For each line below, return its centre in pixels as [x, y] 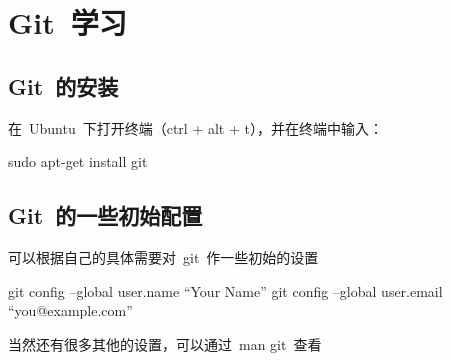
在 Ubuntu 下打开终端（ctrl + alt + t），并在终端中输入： [195, 127]
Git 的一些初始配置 [105, 215]
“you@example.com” [70, 310]
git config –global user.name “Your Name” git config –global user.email [225, 290]
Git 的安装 [63, 85]
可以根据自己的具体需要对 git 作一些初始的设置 [163, 256]
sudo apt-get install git [78, 161]
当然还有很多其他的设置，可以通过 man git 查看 [165, 343]
